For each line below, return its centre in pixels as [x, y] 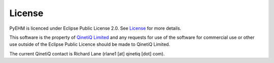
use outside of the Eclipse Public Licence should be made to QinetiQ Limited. [90, 44]
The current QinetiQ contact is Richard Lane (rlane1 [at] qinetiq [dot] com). [87, 53]
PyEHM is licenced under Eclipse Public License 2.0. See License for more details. [95, 28]
